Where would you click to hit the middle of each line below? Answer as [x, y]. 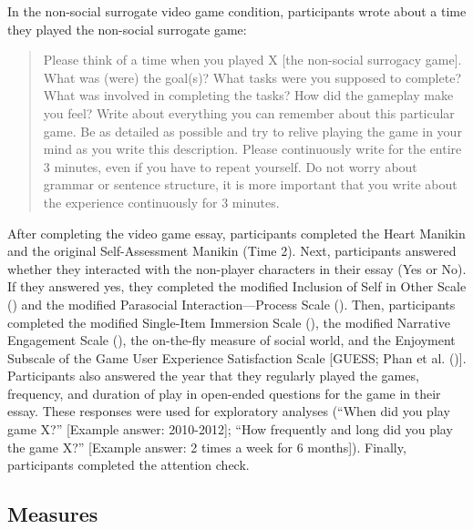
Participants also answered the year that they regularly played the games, [213, 376]
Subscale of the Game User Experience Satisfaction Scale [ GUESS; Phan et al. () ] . [237, 357]
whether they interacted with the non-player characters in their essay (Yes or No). [237, 268]
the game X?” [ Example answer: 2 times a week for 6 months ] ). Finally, [207, 447]
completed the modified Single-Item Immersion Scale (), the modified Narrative [229, 322]
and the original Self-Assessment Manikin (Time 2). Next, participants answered [232, 251]
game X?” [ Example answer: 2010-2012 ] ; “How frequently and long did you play [230, 429]
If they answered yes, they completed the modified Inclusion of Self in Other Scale [237, 286]
